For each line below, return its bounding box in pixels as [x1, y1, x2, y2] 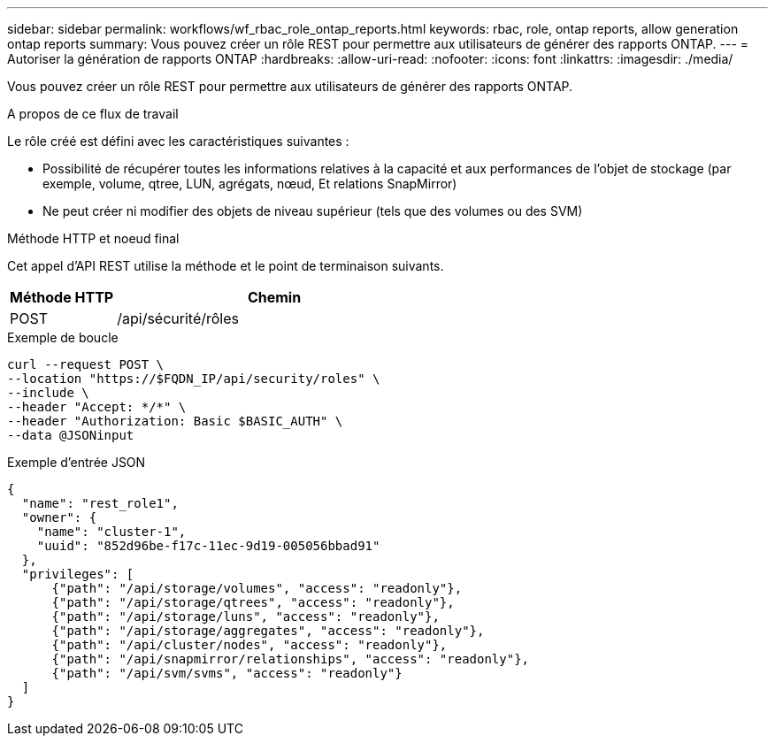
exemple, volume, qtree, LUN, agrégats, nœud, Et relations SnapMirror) [42, 176, 457, 191]
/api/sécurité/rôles [117, 310, 239, 327]
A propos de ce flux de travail [7, 106, 179, 121]
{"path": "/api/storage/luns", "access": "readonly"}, [51, 609, 440, 624]
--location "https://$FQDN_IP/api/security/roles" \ [7, 371, 380, 386]
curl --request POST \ [7, 357, 165, 371]
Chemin [247, 288, 302, 306]
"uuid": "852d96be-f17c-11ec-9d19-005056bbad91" [36, 539, 380, 553]
